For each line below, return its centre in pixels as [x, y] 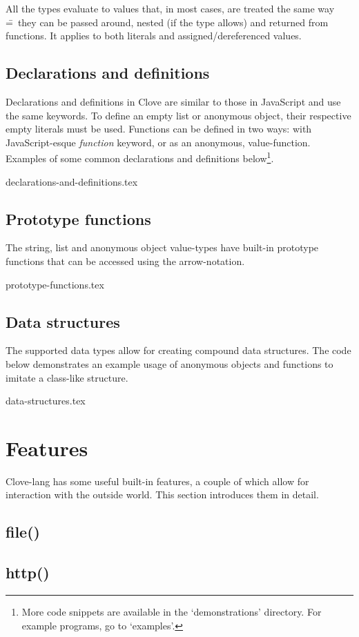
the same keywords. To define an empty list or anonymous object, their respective [178, 115]
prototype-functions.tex [55, 284]
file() [23, 532]
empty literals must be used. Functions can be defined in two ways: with [159, 129]
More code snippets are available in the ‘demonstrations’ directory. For [172, 612]
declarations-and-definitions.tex [72, 181]
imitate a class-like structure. [67, 377]
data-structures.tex [46, 401]
